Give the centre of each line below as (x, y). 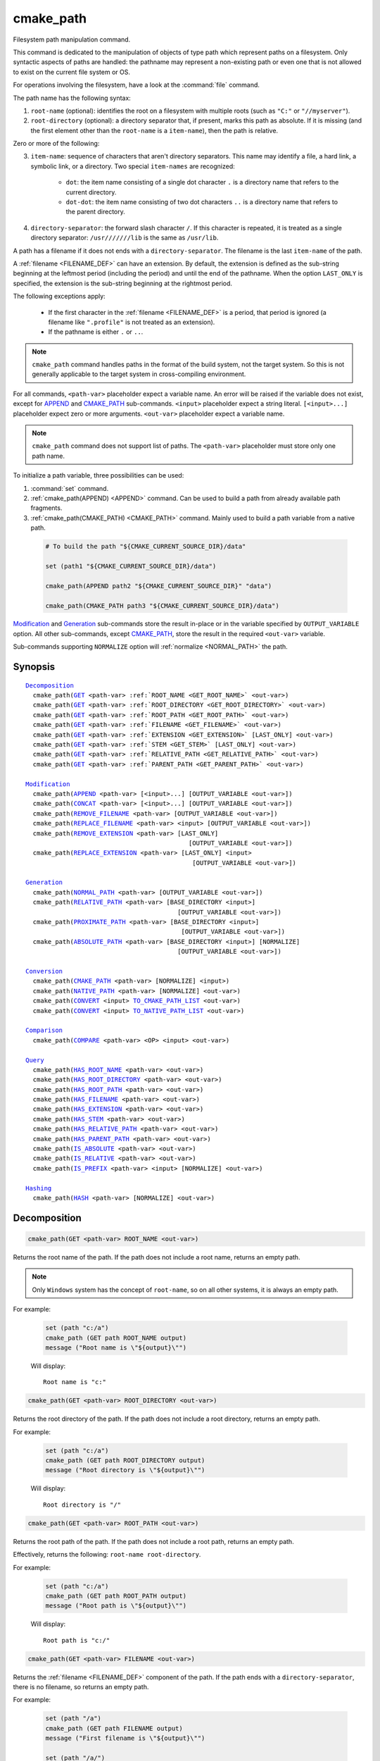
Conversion (44, 971)
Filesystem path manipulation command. (72, 39)
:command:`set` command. (70, 488)
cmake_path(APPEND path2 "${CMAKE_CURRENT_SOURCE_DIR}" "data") (159, 586)
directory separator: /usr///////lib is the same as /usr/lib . (125, 238)
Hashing (39, 1188)
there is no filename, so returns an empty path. (81, 1687)
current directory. (91, 192)
